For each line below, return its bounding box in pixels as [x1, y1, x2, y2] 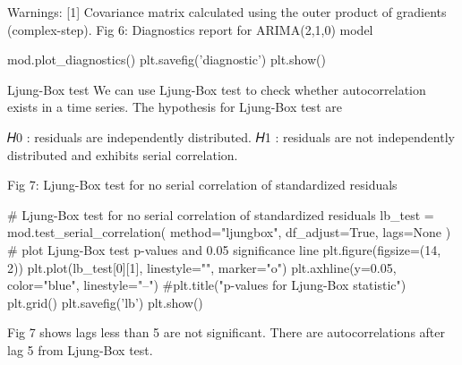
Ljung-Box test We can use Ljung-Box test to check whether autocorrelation [7, 80, 426, 98]
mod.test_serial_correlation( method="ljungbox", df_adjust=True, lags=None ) [7, 223, 451, 242]
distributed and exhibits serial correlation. [7, 145, 238, 164]
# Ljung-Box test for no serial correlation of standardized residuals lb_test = [7, 205, 434, 224]
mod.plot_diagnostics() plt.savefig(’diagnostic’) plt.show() [7, 50, 326, 69]
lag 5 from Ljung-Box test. [7, 340, 153, 359]
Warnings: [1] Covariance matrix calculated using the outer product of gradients [7, 3, 447, 21]
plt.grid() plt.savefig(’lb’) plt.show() [7, 293, 203, 311]
